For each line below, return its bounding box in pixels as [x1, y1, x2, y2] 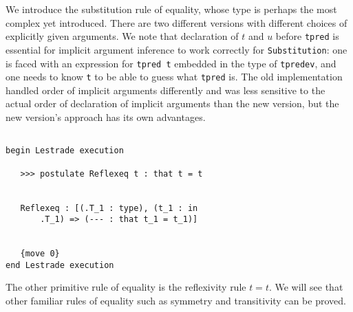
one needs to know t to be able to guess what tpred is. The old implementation [6, 69, 343, 84]
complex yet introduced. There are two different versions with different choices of [6, 15, 347, 30]
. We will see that [268, 280, 343, 294]
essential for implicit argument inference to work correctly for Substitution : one [6, 42, 347, 56]
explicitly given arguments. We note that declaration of [6, 29, 239, 43]
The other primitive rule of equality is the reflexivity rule [6, 280, 246, 294]
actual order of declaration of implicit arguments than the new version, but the [6, 96, 339, 111]
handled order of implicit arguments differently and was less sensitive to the [6, 82, 325, 97]
